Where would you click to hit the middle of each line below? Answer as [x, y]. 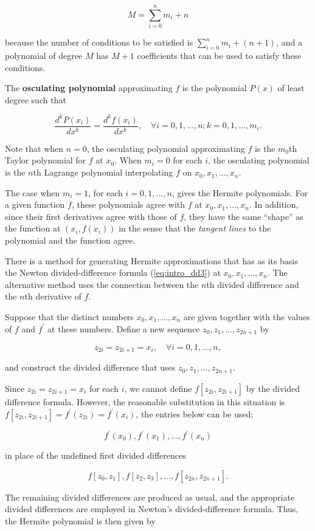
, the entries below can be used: [195, 413]
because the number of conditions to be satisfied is [99, 42]
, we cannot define [158, 388]
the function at [33, 228]
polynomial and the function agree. [70, 240]
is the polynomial [214, 88]
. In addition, [274, 204]
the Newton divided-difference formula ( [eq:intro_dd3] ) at [113, 272]
